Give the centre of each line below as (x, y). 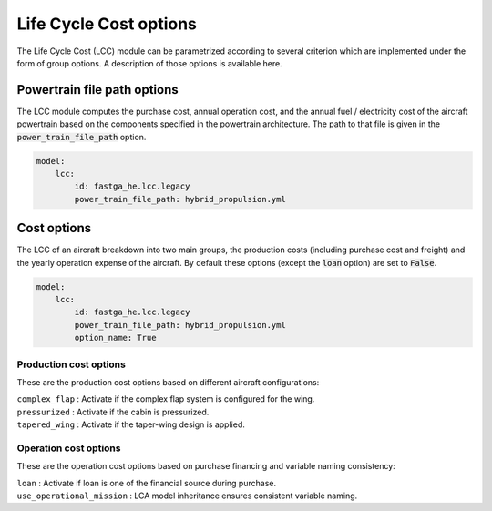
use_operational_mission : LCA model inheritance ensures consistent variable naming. (187, 496)
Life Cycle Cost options (107, 24)
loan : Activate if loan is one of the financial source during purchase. (147, 483)
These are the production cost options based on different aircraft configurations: (168, 382)
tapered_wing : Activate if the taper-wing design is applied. (131, 424)
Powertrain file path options (97, 90)
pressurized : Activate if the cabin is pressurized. (113, 412)
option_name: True (115, 338)
